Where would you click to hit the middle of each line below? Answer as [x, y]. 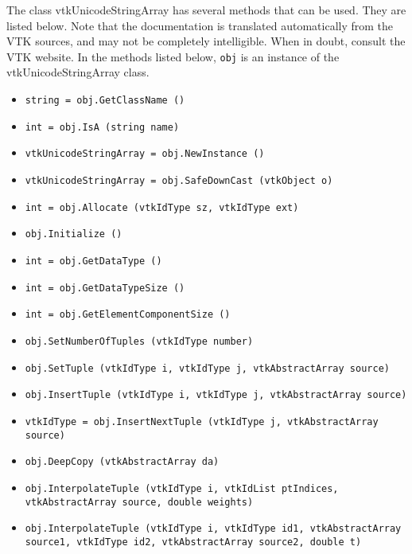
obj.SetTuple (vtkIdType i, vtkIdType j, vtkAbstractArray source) [207, 368]
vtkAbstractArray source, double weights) [139, 502]
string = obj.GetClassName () [105, 101]
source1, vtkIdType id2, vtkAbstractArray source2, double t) [193, 542]
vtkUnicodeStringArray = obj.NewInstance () [145, 154]
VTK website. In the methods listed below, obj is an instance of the [173, 56]
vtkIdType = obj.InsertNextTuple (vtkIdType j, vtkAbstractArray [202, 421]
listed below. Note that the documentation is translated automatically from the [200, 25]
